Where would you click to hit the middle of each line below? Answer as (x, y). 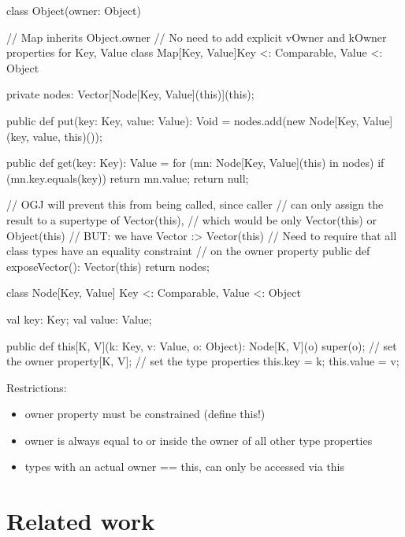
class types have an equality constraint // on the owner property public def (188, 251)
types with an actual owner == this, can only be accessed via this (185, 467)
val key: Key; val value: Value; (79, 318)
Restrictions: (37, 387)
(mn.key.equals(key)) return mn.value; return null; (128, 178)
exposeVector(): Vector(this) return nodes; (108, 266)
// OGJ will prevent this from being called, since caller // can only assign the (195, 204)
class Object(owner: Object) (74, 10)
